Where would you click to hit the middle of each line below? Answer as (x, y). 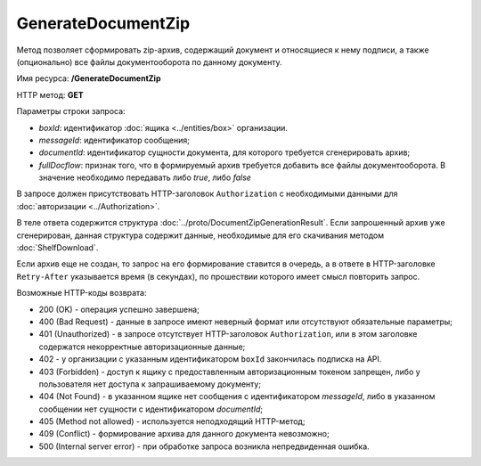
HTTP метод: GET (50, 94)
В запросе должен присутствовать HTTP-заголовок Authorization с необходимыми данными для (207, 194)
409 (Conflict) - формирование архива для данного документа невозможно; (184, 434)
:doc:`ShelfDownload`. (57, 248)
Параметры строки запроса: (71, 111)
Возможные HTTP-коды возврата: (82, 293)
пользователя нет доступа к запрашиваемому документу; (150, 384)
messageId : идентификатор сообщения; (114, 140)
